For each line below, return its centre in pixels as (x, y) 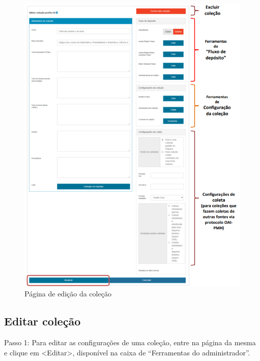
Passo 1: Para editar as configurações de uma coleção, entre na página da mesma (130, 342)
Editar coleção (42, 321)
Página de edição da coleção (68, 294)
